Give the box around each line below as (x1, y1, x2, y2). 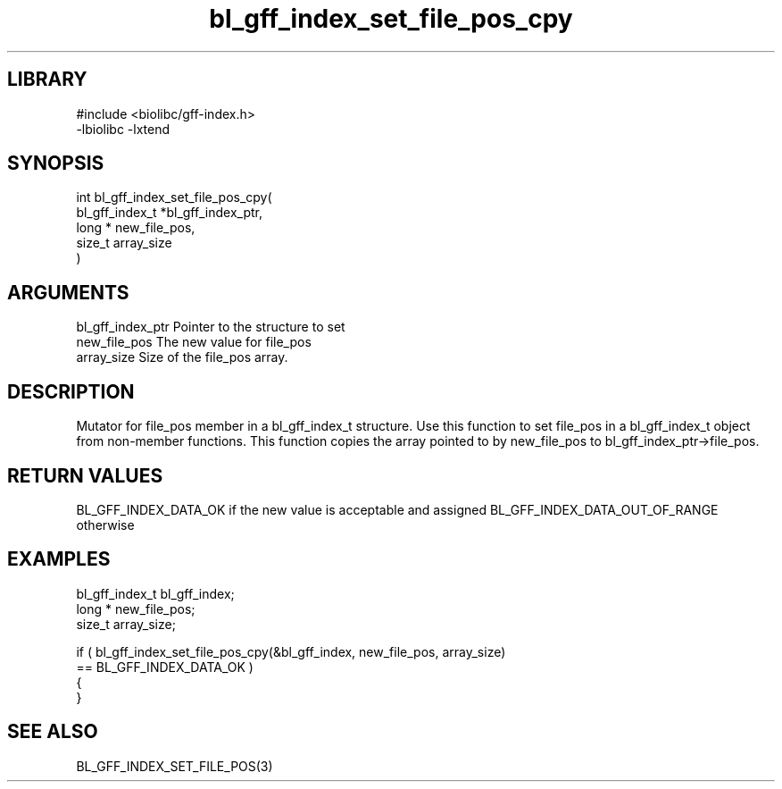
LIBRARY (7, 68, 87, 91)
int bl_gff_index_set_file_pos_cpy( (76, 189, 272, 206)
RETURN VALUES (7, 464, 163, 487)
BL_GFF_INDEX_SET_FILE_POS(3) (76, 758, 273, 774)
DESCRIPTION (7, 380, 135, 403)
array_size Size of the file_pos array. (76, 349, 288, 365)
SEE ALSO (7, 720, 98, 743)
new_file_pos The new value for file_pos (76, 334, 312, 350)
